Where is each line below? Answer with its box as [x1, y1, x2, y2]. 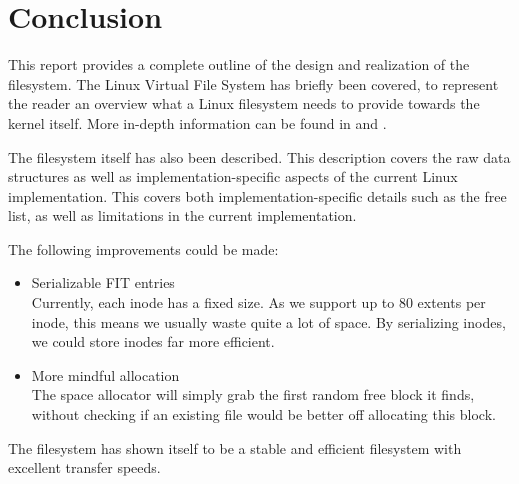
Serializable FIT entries [31, 272, 175, 293]
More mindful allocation [31, 364, 180, 385]
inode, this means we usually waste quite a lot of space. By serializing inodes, [31, 311, 506, 332]
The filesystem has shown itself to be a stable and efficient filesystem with [8, 437, 462, 458]
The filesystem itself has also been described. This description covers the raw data [8, 146, 511, 167]
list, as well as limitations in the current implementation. [8, 205, 357, 226]
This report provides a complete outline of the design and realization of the [8, 54, 470, 75]
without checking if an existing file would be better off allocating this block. [31, 404, 496, 425]
